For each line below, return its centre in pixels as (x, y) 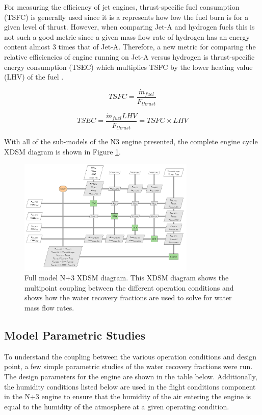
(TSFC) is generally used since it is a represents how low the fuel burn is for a (126, 17)
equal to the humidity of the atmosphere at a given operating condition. (117, 406)
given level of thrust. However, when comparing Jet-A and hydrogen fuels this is (129, 27)
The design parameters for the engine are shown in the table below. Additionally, (131, 376)
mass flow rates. (49, 307)
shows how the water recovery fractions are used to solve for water (128, 297)
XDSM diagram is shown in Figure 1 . (62, 151)
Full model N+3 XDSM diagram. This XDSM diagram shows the (127, 278)
